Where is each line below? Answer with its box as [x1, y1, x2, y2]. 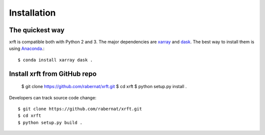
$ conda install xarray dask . [18, 57, 93, 63]
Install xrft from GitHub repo [9, 69, 97, 78]
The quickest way [9, 26, 65, 34]
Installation [9, 7, 56, 18]
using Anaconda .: [9, 45, 45, 51]
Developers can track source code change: [9, 94, 97, 100]
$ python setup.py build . [18, 120, 83, 125]
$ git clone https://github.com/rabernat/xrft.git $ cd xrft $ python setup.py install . [21, 84, 187, 90]
